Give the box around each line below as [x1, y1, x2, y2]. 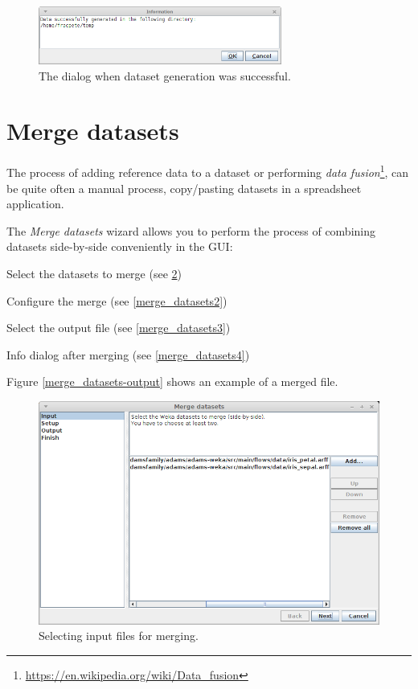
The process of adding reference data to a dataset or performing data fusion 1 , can [6, 162, 409, 181]
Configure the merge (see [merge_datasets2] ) [6, 292, 227, 309]
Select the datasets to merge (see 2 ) [6, 265, 182, 281]
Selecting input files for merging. [39, 627, 199, 644]
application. [6, 195, 64, 212]
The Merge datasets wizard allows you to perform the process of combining [6, 222, 376, 239]
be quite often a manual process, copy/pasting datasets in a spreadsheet [6, 179, 362, 196]
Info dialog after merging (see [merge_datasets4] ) [6, 346, 250, 363]
